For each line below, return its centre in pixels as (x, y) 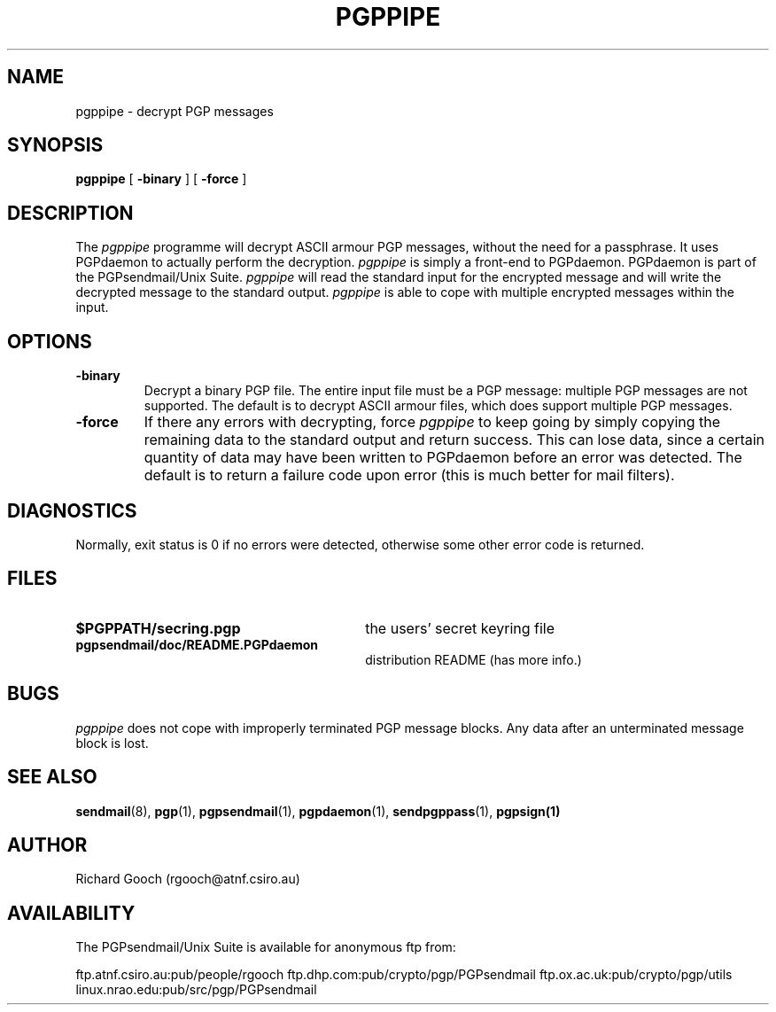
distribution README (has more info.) (473, 659)
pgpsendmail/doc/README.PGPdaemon (197, 644)
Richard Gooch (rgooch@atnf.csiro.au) (188, 879)
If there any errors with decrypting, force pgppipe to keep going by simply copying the (432, 422)
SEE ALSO (52, 777)
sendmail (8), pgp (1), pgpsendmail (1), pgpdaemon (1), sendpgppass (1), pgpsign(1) (318, 811)
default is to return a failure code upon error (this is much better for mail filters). (409, 475)
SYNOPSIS (55, 145)
